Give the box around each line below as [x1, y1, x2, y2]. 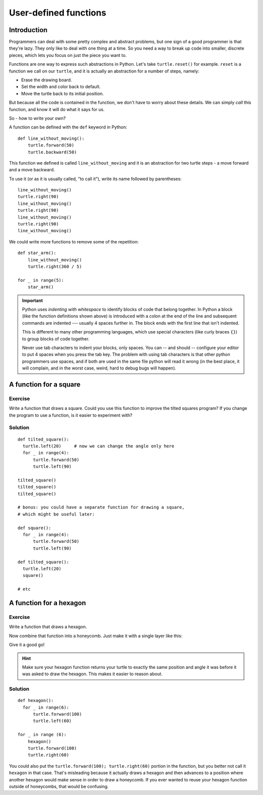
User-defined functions [9, 7, 107, 18]
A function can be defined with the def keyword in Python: [9, 124, 128, 130]
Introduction [9, 26, 48, 34]
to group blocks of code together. [22, 336, 90, 342]
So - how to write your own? [9, 115, 66, 121]
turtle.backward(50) [27, 149, 77, 155]
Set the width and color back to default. [21, 84, 101, 90]
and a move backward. [9, 167, 55, 173]
